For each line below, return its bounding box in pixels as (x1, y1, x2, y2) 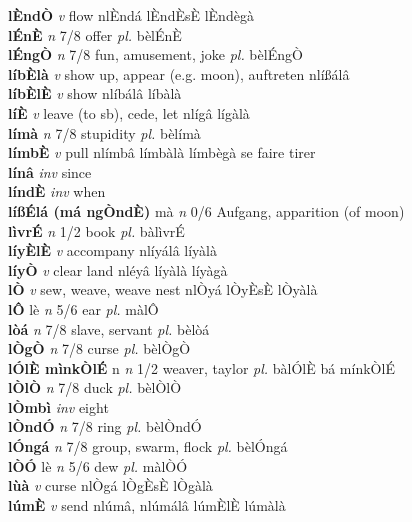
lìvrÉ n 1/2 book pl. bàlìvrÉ (8, 220, 185, 241)
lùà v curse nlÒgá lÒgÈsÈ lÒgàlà (8, 475, 213, 496)
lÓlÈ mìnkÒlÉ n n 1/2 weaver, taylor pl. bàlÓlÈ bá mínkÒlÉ (8, 357, 395, 378)
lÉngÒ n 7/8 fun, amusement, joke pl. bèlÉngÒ (8, 44, 303, 65)
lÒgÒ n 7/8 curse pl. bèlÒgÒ (8, 338, 191, 359)
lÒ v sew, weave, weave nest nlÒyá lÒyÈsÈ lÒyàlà (8, 279, 318, 300)
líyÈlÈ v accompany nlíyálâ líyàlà (8, 240, 217, 261)
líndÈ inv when (8, 181, 106, 202)
